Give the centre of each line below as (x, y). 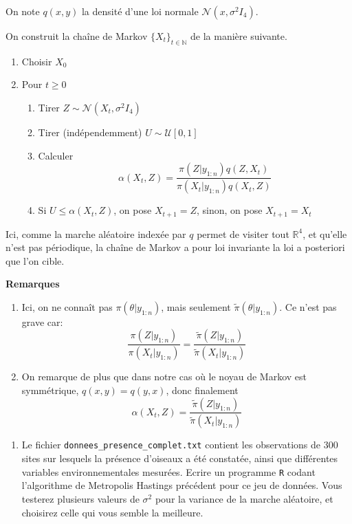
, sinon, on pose (230, 210)
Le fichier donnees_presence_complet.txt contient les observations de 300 (180, 445)
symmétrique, (50, 390)
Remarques (33, 284)
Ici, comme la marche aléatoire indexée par (96, 233)
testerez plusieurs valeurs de (80, 498)
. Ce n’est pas (308, 306)
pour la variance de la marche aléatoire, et (244, 498)
